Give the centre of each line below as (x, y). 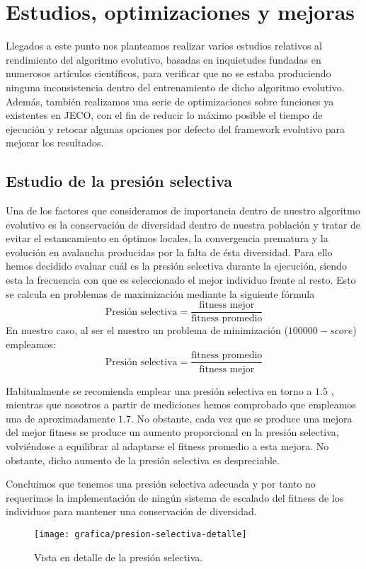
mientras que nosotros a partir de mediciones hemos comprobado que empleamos (181, 404)
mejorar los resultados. (55, 143)
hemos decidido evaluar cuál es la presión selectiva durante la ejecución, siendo (176, 266)
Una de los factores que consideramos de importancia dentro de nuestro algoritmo (183, 211)
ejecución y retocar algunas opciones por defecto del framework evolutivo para (176, 128)
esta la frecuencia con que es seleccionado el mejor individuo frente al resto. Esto (181, 280)
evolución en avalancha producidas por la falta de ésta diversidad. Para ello (169, 252)
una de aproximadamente (61, 418)
